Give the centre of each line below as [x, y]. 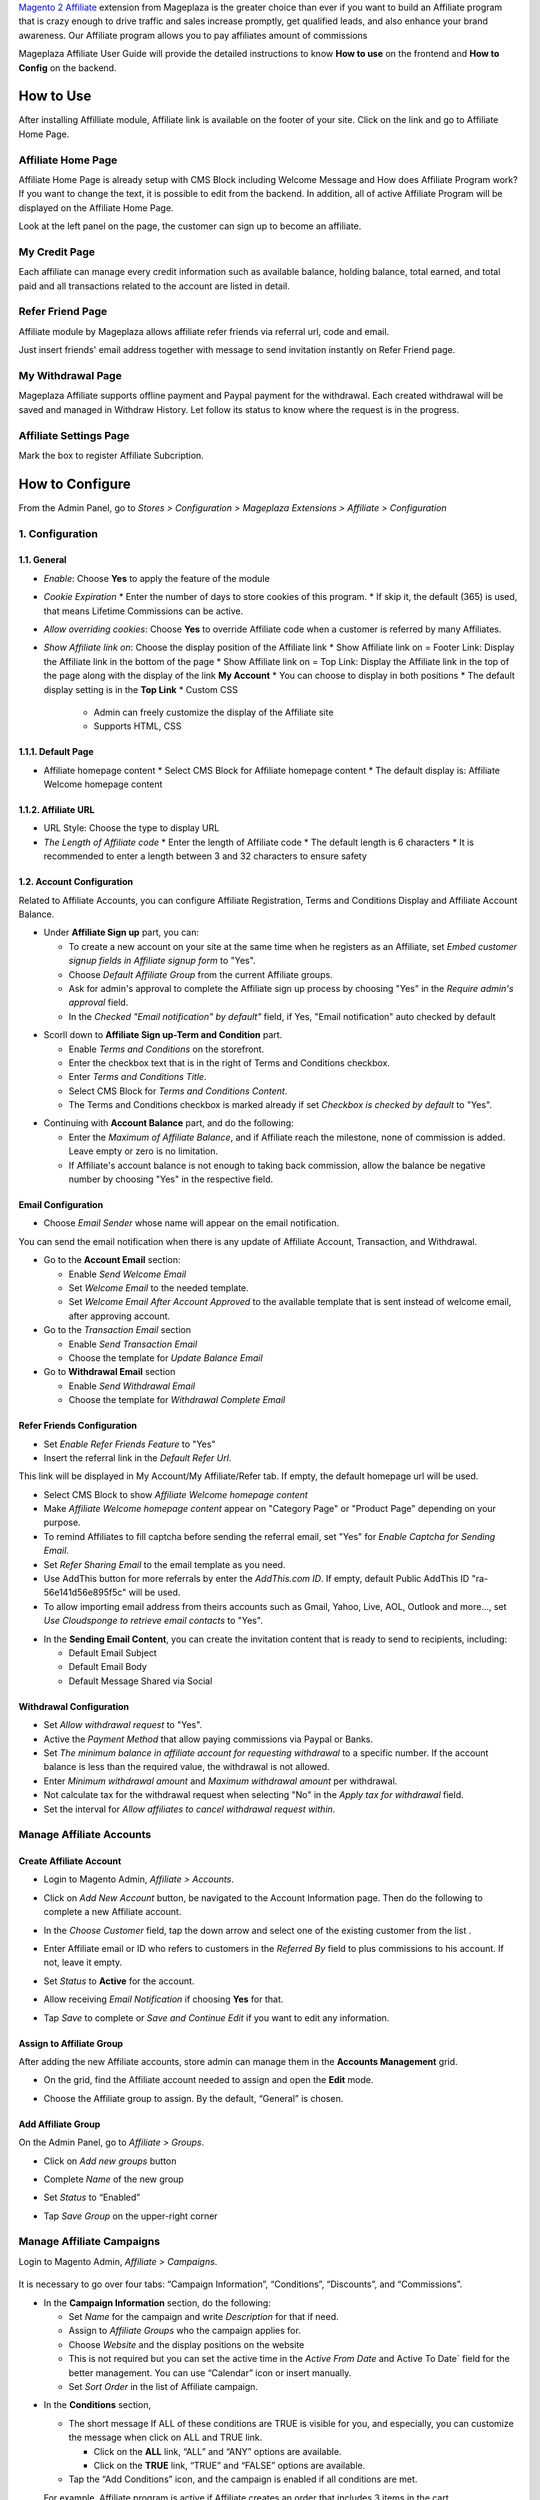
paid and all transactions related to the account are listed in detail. [154, 286]
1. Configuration [58, 533]
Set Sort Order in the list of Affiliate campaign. [163, 2386]
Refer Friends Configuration [78, 1426]
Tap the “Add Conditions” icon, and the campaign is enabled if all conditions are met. [243, 2479]
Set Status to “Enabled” [92, 2197]
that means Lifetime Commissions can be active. [143, 611]
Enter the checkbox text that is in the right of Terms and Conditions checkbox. [229, 1062]
